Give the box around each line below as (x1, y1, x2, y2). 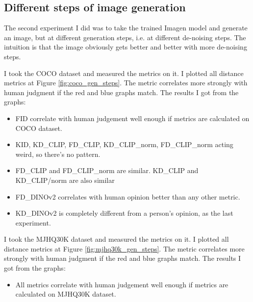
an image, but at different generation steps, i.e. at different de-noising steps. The (4, 32, 246, 42)
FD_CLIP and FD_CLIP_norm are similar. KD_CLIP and (15, 165, 199, 176)
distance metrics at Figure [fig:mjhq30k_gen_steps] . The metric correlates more (4, 243, 245, 253)
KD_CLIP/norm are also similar (15, 175, 115, 185)
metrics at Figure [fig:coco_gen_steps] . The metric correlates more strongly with (4, 77, 248, 88)
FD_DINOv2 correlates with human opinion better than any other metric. (15, 191, 240, 201)
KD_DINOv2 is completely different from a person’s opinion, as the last (15, 208, 233, 218)
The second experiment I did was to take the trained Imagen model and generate (4, 23, 248, 33)
